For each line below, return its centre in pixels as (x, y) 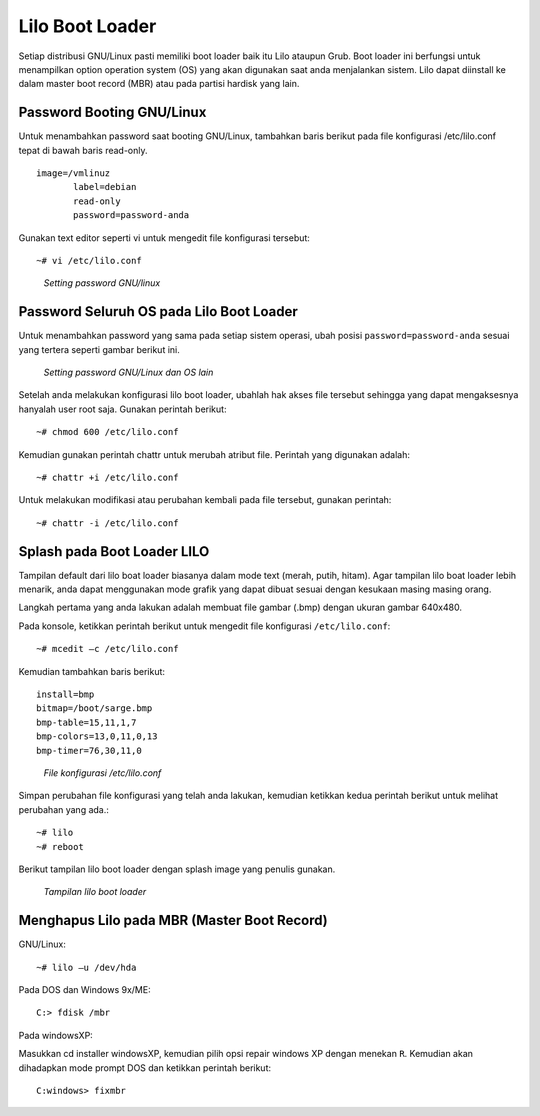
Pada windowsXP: (56, 1035)
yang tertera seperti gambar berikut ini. (99, 349)
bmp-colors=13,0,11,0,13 (97, 736)
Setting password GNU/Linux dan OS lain (128, 372)
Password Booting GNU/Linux (112, 112)
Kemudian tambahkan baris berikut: (91, 671)
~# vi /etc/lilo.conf (89, 260)
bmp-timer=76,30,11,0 (89, 750)
